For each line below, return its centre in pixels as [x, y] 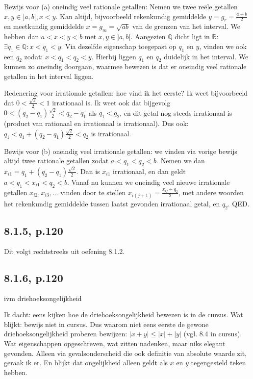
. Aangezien [148, 37]
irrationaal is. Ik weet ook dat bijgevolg [111, 102]
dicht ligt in [192, 37]
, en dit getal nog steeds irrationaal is [176, 113]
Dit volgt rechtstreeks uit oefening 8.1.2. [64, 251]
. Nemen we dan [181, 161]
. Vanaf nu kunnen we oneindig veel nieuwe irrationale [149, 182]
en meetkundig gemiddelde [44, 26]
